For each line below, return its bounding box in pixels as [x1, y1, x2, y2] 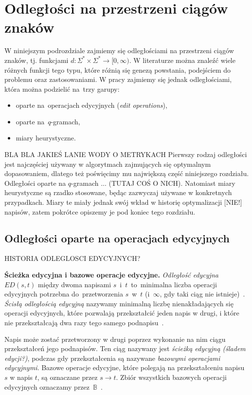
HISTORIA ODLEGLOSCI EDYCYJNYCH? [4, 253, 141, 263]
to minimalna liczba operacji [131, 279, 217, 289]
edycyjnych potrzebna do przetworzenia [4, 289, 123, 299]
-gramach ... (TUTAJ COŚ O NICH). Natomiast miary [71, 178, 235, 188]
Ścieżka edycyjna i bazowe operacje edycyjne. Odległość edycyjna [4, 270, 218, 280]
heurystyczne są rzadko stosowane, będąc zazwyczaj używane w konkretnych [4, 187, 232, 197]
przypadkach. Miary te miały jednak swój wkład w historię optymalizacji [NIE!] [4, 197, 242, 207]
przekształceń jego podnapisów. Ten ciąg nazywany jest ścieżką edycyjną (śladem [4, 343, 246, 354]
